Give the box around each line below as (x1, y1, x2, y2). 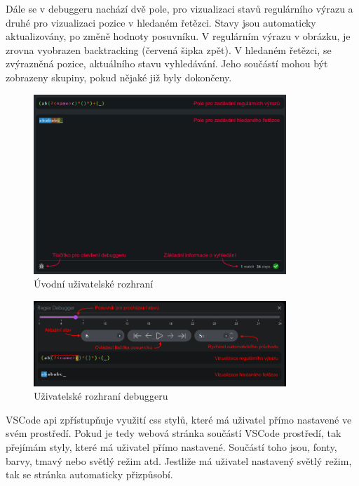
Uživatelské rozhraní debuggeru (34, 389, 168, 403)
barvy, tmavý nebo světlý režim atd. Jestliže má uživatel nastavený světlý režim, (6, 453, 352, 468)
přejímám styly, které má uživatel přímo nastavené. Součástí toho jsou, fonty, (6, 440, 337, 454)
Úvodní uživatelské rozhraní (34, 276, 154, 291)
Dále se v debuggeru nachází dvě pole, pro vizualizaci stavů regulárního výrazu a (6, 1, 353, 15)
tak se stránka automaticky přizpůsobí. (6, 467, 173, 482)
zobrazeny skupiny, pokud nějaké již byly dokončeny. (6, 69, 232, 84)
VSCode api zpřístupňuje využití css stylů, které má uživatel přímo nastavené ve (6, 412, 352, 426)
